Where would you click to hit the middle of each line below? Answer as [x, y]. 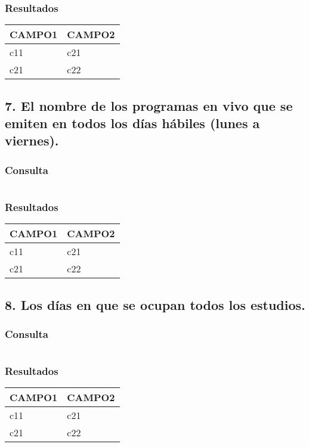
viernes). [32, 140]
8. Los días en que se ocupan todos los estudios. [155, 304]
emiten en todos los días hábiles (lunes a [132, 123]
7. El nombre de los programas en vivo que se [149, 105]
